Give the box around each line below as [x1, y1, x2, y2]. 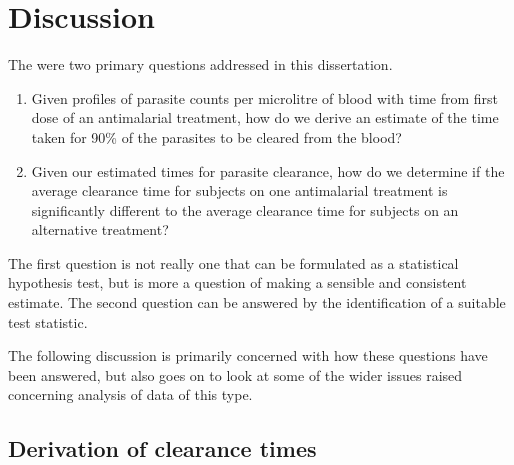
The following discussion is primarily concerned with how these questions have [8, 345, 488, 366]
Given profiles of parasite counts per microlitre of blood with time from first [31, 87, 498, 108]
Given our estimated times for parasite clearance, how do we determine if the [31, 160, 505, 181]
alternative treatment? [31, 219, 169, 240]
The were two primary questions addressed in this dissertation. [8, 54, 393, 75]
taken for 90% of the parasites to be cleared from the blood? [31, 126, 402, 147]
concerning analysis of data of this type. [8, 384, 253, 405]
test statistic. [8, 311, 88, 332]
